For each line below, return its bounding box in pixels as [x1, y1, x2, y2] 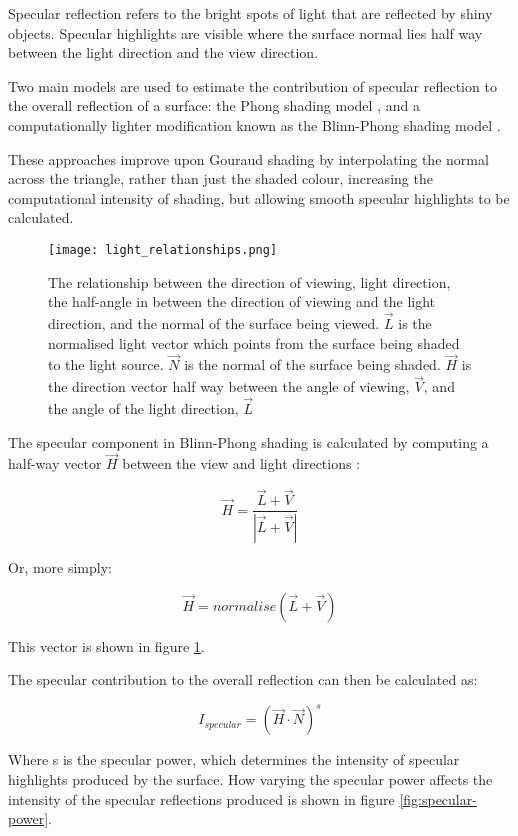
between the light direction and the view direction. [8, 42, 319, 63]
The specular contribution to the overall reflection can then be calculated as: [8, 669, 478, 690]
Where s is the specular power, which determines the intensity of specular [8, 749, 460, 770]
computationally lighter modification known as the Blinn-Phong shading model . [8, 114, 501, 135]
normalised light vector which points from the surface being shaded [48, 332, 460, 353]
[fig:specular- [399, 788, 477, 809]
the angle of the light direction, [48, 398, 239, 419]
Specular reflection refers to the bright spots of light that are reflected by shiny [8, 3, 493, 23]
